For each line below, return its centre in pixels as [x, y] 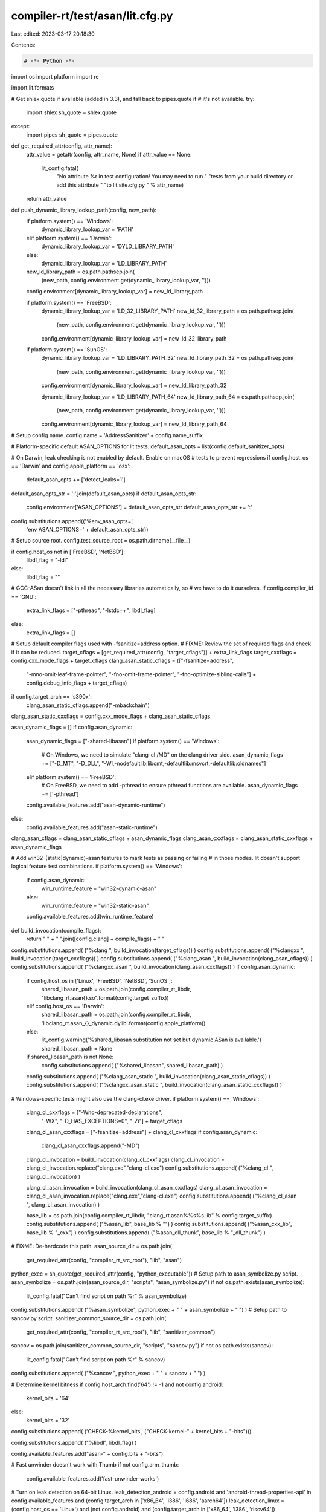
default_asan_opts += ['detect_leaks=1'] [76, 480]
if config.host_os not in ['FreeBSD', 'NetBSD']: [68, 552]
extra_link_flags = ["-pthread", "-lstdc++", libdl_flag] [91, 610]
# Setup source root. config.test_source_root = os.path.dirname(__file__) [101, 541]
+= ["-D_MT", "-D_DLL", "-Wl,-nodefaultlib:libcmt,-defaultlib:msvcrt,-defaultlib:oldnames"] [154, 763]
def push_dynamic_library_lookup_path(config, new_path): [84, 210]
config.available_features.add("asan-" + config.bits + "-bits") [87, 1453]
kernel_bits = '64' [48, 1398]
